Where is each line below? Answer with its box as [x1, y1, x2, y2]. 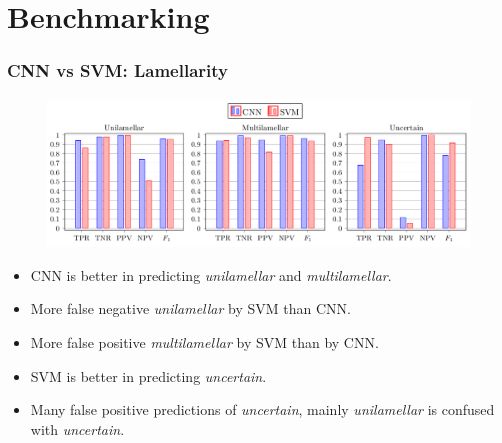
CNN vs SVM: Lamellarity [7, 58, 228, 83]
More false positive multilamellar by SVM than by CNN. [30, 332, 379, 353]
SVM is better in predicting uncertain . [30, 365, 267, 386]
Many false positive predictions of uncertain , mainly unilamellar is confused [30, 399, 495, 420]
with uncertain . [30, 418, 125, 439]
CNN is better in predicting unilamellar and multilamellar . [30, 264, 392, 285]
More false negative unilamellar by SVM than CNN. [30, 298, 351, 319]
